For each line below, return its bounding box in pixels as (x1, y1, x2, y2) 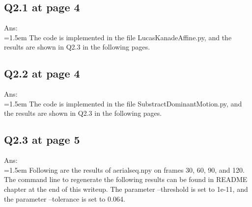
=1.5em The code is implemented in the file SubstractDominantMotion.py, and (4, 98, 242, 108)
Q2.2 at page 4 (4, 66, 80, 81)
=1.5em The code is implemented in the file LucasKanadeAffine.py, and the (4, 32, 232, 42)
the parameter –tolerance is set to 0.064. (4, 193, 125, 204)
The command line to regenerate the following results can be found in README (4, 174, 248, 184)
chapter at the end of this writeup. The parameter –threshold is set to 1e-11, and (4, 183, 248, 194)
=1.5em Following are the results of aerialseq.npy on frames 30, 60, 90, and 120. (4, 164, 245, 175)
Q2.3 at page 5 (4, 132, 80, 147)
